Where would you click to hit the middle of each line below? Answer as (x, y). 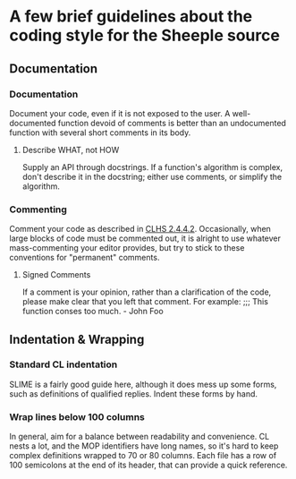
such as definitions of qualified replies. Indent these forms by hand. (133, 393)
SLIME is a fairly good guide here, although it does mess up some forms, (143, 384)
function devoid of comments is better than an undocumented (172, 123)
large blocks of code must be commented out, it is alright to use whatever (145, 238)
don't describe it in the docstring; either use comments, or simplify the (152, 176)
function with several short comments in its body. (100, 133)
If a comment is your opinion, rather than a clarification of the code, (147, 292)
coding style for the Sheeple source (144, 35)
